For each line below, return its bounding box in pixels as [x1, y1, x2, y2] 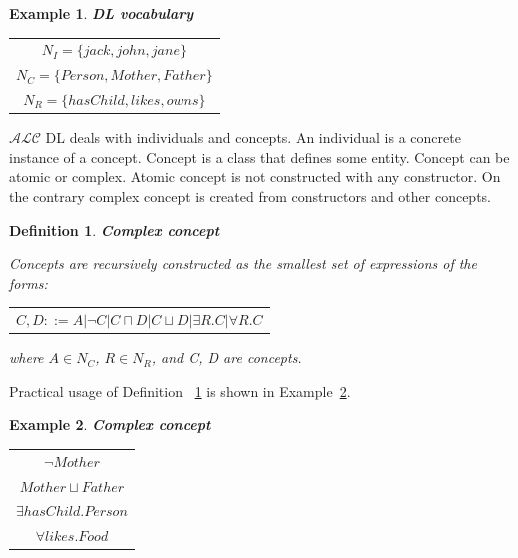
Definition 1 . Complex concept [9, 219, 220, 240]
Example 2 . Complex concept [9, 414, 211, 435]
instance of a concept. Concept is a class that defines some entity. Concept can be [9, 146, 510, 167]
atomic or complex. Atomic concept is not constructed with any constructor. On [9, 166, 501, 187]
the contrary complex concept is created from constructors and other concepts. [9, 185, 491, 206]
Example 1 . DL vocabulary [9, 3, 194, 23]
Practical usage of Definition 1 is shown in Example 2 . [9, 380, 351, 401]
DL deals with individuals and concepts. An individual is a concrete [45, 127, 461, 148]
